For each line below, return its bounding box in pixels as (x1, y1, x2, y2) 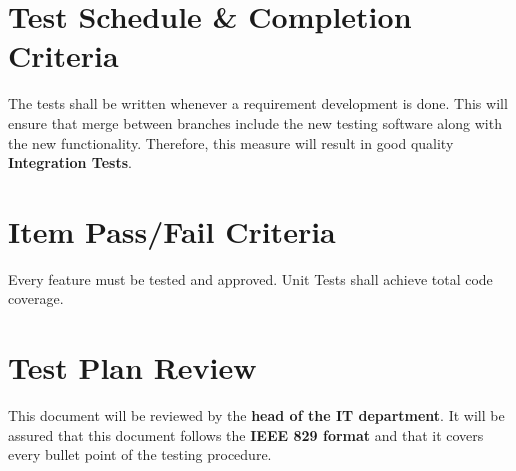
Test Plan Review (8, 347, 257, 388)
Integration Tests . (8, 152, 132, 173)
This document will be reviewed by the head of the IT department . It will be (8, 405, 505, 426)
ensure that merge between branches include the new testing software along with (8, 112, 502, 133)
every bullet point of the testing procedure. (8, 444, 272, 465)
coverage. (8, 288, 64, 309)
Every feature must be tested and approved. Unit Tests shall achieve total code (8, 268, 493, 289)
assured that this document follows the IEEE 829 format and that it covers (8, 424, 484, 445)
